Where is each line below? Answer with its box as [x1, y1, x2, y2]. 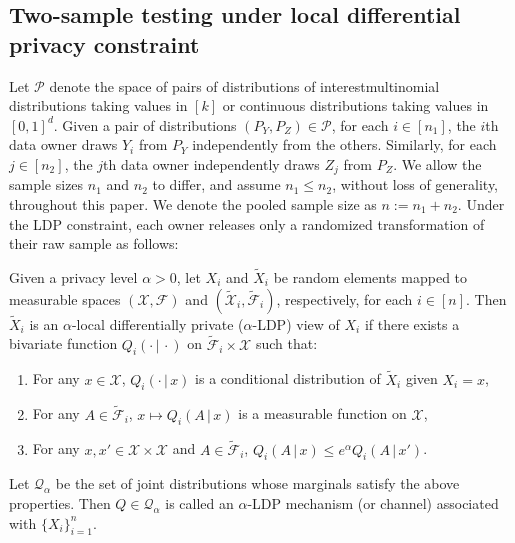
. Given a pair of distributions [53, 114, 237, 135]
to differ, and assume [152, 174, 281, 195]
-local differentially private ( [71, 313, 244, 334]
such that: [255, 333, 318, 354]
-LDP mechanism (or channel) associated [247, 493, 499, 514]
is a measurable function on [238, 403, 407, 424]
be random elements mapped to [273, 267, 468, 288]
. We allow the [393, 153, 482, 174]
